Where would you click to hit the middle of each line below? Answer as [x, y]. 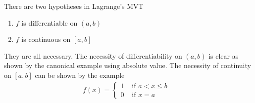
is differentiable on [50, 22]
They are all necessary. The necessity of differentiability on [93, 55]
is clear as [224, 55]
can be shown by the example [80, 75]
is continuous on [46, 39]
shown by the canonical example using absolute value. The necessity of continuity [127, 65]
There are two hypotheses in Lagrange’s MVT [74, 6]
